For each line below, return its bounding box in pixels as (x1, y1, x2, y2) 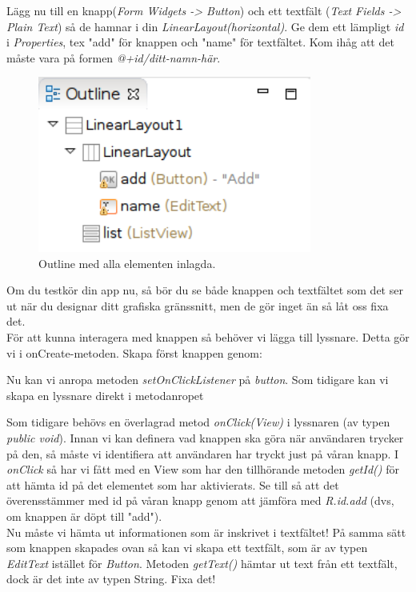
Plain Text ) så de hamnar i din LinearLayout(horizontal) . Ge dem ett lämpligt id (6, 18, 404, 34)
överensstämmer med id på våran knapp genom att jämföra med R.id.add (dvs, (6, 492, 394, 509)
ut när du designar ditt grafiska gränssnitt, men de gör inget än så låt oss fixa (6, 297, 389, 314)
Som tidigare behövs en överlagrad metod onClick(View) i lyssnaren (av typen (6, 414, 390, 430)
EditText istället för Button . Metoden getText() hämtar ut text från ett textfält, (6, 554, 398, 571)
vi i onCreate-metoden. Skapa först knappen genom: (6, 344, 262, 361)
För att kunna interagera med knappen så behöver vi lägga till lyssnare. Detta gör (6, 329, 410, 346)
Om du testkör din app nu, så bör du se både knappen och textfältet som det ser (6, 282, 403, 298)
